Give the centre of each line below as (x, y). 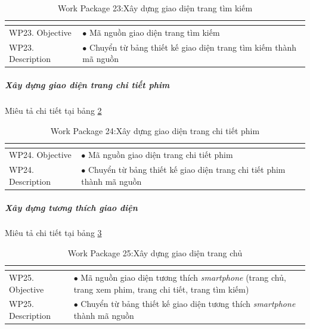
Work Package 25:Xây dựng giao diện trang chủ (155, 253)
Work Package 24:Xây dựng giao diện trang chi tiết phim (155, 130)
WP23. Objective (40, 32)
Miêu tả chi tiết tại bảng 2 (53, 110)
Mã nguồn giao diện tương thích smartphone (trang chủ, (183, 277)
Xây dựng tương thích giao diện (71, 207)
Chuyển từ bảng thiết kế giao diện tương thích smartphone (188, 304)
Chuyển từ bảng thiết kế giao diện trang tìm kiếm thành (193, 47)
